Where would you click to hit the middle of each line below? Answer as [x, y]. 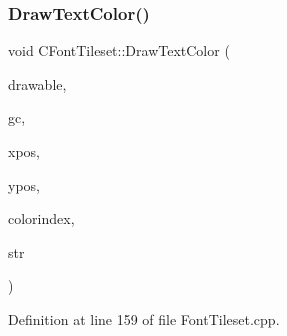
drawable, [37, 83]
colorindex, [41, 218]
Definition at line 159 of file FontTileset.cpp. [144, 318]
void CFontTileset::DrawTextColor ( [119, 50]
